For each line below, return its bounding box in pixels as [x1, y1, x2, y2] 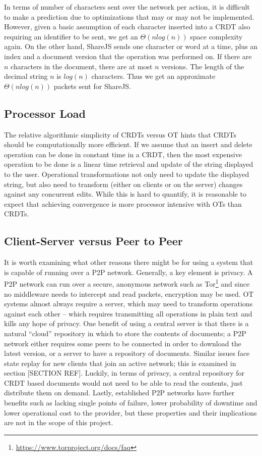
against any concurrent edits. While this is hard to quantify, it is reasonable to [4, 189, 246, 199]
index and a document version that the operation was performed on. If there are [4, 51, 252, 61]
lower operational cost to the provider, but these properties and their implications [4, 407, 257, 418]
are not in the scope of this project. [4, 417, 113, 428]
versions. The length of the [161, 61, 244, 71]
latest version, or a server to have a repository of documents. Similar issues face [4, 348, 250, 358]
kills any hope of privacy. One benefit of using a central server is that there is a [4, 318, 249, 329]
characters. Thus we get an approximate [91, 71, 216, 81]
